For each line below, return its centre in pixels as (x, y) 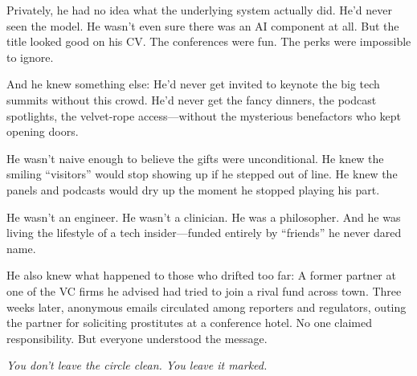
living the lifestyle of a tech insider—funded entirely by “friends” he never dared (204, 233)
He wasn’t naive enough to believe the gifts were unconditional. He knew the (195, 158)
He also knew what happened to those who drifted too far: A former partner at (201, 275)
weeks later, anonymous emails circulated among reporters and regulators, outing (206, 307)
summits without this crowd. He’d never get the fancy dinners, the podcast (192, 99)
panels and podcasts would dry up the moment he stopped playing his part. (193, 189)
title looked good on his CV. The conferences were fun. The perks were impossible (209, 41)
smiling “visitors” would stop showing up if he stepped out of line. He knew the (202, 174)
